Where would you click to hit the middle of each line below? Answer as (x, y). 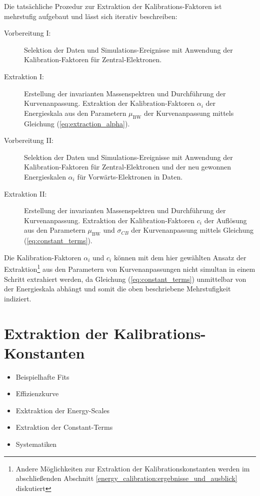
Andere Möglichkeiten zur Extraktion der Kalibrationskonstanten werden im (133, 468)
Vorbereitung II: (29, 140)
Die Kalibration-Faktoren (43, 257)
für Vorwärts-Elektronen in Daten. (130, 176)
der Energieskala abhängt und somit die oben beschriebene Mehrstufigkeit (117, 289)
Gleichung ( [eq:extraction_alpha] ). (77, 123)
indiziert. (18, 298)
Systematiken (36, 444)
